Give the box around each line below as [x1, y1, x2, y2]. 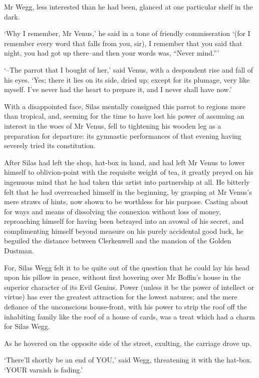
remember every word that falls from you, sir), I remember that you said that [4, 38, 242, 48]
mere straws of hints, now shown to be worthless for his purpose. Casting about [4, 196, 248, 207]
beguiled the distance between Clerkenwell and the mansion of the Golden [4, 235, 231, 246]
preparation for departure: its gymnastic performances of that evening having [4, 130, 241, 141]
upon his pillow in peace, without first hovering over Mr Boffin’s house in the [4, 272, 241, 282]
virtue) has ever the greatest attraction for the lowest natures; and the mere [4, 291, 237, 302]
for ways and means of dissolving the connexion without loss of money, [4, 206, 221, 216]
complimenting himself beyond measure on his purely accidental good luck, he [4, 225, 243, 236]
